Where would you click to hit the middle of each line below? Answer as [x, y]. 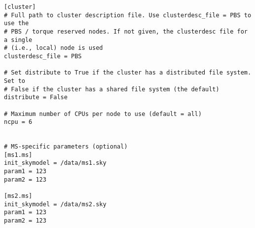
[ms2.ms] [18, 196]
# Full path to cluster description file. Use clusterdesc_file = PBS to [128, 15]
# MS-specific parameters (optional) [66, 147]
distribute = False [36, 97]
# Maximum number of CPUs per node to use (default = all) [103, 114]
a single [18, 40]
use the [17, 23]
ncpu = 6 [18, 122]
